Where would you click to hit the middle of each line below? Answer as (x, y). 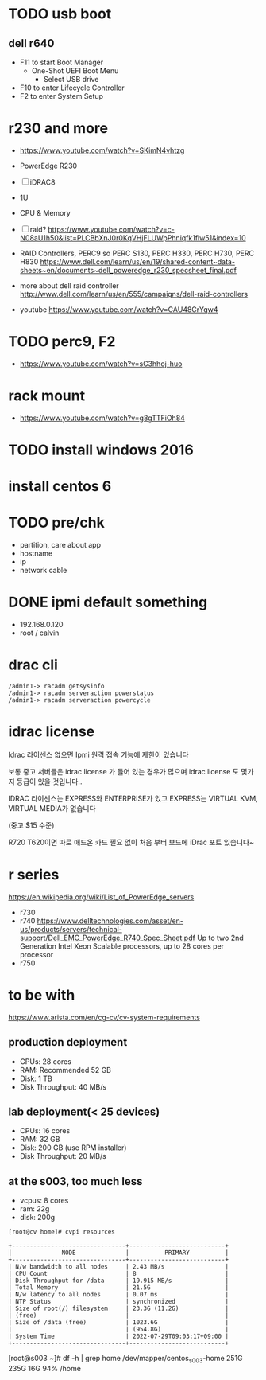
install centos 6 (60, 487)
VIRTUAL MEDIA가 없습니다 (52, 808)
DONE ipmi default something (108, 602)
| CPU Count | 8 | (118, 1274)
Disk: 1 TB (36, 1078)
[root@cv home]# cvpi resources (62, 1232)
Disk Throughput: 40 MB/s (63, 1086)
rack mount (47, 396)
